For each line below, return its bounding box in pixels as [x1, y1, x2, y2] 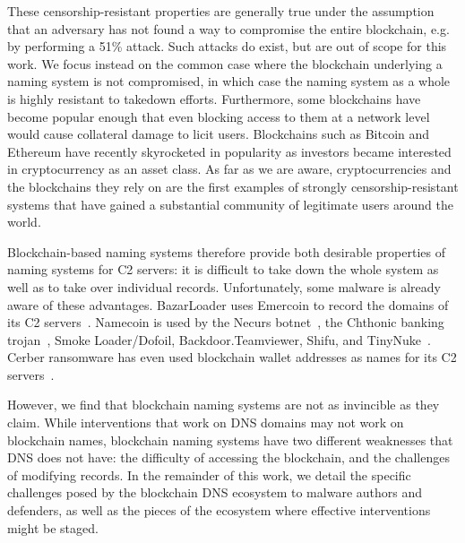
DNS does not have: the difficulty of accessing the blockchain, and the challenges [7, 448, 450, 467]
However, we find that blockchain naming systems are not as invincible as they [7, 395, 440, 414]
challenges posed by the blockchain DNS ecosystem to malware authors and [7, 483, 423, 502]
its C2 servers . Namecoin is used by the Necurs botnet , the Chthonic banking [7, 313, 444, 332]
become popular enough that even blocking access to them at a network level [7, 107, 430, 125]
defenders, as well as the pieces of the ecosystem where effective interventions [7, 501, 431, 520]
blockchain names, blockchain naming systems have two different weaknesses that [7, 430, 453, 449]
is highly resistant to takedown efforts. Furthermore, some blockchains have [7, 89, 421, 108]
